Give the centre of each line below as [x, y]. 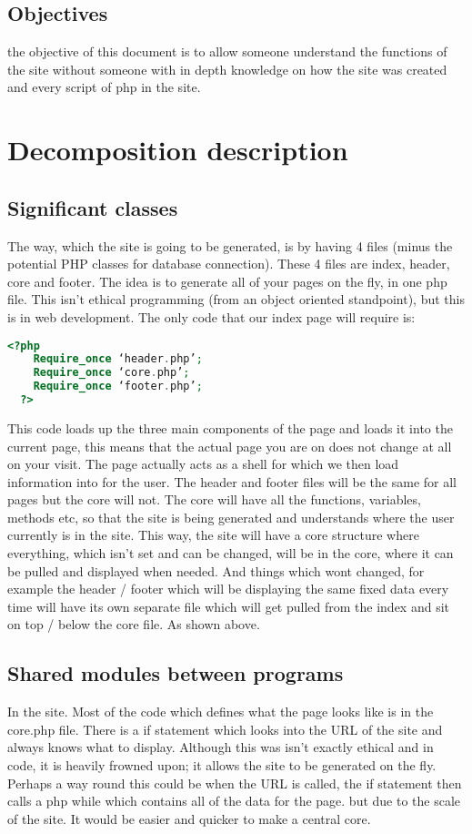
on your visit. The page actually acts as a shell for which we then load [203, 464]
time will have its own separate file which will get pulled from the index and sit [229, 606]
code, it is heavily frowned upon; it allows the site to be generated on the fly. [222, 765]
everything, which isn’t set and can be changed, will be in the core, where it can [231, 553]
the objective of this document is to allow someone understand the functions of [227, 51]
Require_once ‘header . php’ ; [118, 359]
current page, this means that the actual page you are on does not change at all [230, 446]
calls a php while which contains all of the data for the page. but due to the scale [234, 801]
